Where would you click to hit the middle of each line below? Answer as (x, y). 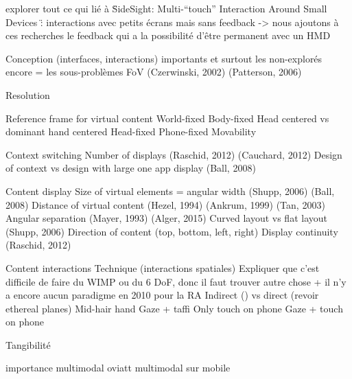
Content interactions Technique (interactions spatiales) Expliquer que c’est (163, 267)
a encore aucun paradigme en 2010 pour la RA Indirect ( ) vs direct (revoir (162, 295)
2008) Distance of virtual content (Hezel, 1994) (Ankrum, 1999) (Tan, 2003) (165, 204)
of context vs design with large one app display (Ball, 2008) (131, 168)
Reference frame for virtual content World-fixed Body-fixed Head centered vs (167, 118)
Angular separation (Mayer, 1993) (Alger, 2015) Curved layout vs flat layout (166, 218)
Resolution (28, 94)
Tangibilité (28, 344)
